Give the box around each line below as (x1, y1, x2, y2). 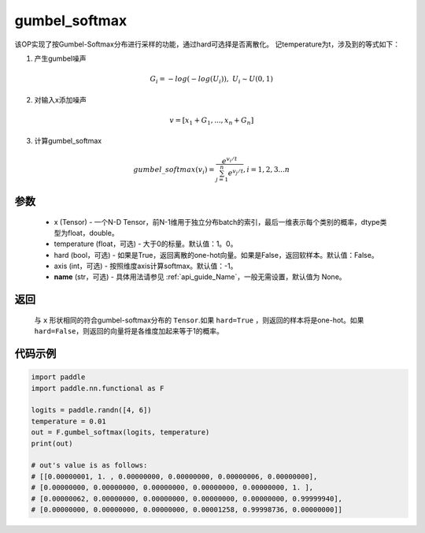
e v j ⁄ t (227, 167, 244, 177)
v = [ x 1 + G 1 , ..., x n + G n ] (169, 115, 254, 126)
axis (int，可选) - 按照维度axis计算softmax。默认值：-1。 (54, 261, 238, 271)
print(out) (31, 438, 73, 448)
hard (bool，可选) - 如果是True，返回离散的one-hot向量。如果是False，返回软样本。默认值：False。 (54, 250, 379, 259)
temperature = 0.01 (31, 416, 106, 426)
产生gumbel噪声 (34, 54, 87, 63)
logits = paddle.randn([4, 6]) (31, 406, 153, 415)
